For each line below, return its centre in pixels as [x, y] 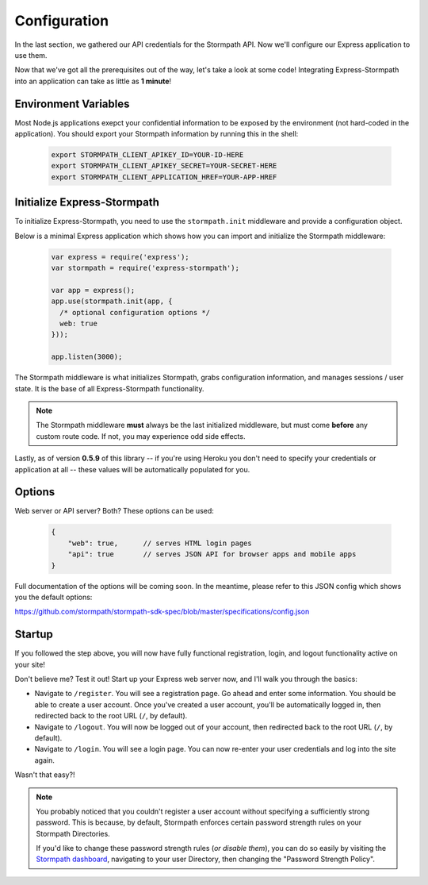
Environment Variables [72, 104]
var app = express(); [93, 290]
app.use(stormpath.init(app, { [112, 301]
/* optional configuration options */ [135, 312]
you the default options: [53, 597]
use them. [31, 55]
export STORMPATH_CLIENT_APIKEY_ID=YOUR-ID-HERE [147, 155]
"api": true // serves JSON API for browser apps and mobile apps [212, 554]
